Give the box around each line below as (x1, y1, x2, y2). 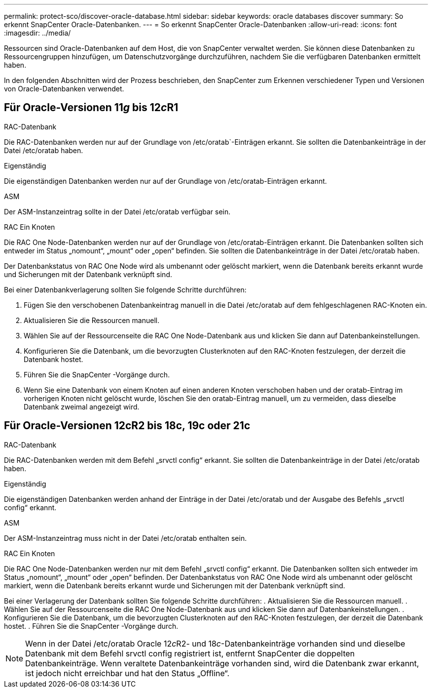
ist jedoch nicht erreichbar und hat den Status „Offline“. (25, 668, 230, 678)
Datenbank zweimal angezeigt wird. (24, 402, 140, 411)
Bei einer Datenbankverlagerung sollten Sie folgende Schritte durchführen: (4, 285, 247, 294)
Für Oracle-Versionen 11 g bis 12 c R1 (4, 101, 179, 114)
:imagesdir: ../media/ (4, 29, 71, 37)
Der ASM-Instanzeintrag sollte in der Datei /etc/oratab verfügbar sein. (4, 207, 231, 216)
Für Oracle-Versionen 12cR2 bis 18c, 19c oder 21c (4, 419, 251, 432)
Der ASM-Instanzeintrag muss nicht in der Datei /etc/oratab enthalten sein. (4, 533, 247, 542)
